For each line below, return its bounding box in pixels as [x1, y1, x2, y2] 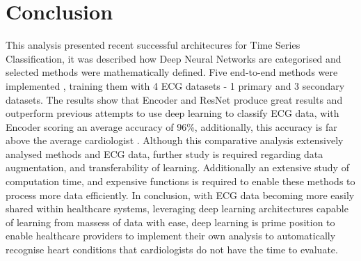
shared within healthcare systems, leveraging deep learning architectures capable [6, 201, 348, 216]
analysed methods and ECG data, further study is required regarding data [6, 146, 323, 161]
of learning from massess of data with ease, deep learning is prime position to [6, 214, 335, 229]
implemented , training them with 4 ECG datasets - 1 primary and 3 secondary [6, 78, 345, 93]
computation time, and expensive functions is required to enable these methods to [6, 174, 355, 189]
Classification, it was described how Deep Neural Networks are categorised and [6, 51, 342, 65]
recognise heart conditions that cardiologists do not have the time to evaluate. [6, 242, 338, 257]
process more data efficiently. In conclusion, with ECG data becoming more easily [6, 187, 355, 202]
